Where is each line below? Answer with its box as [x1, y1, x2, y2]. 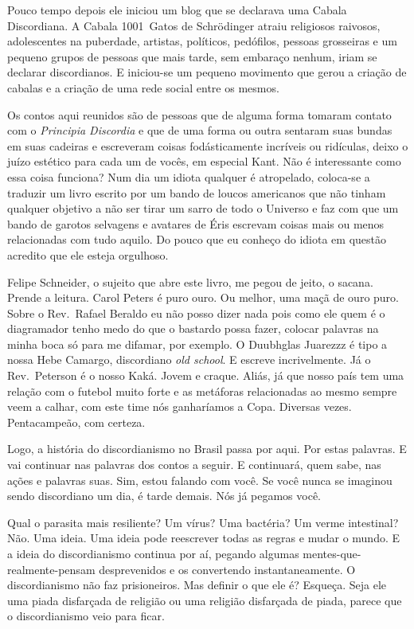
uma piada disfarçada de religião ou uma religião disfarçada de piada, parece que [7, 592, 402, 608]
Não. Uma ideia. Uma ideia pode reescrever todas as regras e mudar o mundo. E [7, 529, 400, 546]
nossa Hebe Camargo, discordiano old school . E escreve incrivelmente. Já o [7, 351, 371, 368]
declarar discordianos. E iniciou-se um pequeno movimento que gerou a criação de [7, 64, 407, 80]
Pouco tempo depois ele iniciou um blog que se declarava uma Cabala [7, 2, 347, 18]
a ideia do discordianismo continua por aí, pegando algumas [7, 545, 299, 561]
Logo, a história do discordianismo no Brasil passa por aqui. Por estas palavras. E [7, 440, 407, 457]
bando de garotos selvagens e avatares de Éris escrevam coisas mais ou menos [7, 215, 385, 232]
